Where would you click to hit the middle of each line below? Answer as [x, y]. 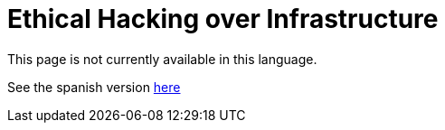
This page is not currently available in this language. [162, 59]
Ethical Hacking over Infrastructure [223, 19]
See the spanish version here [94, 87]
